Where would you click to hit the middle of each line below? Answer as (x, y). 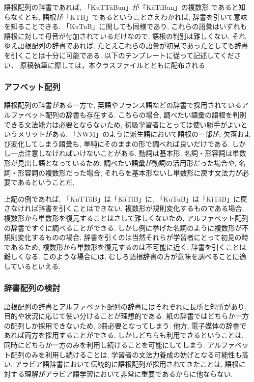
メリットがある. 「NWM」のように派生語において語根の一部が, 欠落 (127, 134)
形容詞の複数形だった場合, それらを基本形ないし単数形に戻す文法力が (130, 172)
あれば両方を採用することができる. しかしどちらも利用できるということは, (124, 335)
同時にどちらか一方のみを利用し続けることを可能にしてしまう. (105, 345)
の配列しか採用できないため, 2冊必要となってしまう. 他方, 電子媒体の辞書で (125, 325)
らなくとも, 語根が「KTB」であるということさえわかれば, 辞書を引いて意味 (126, 16)
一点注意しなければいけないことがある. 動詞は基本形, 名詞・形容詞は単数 (128, 153)
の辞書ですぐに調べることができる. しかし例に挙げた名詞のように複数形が (123, 227)
